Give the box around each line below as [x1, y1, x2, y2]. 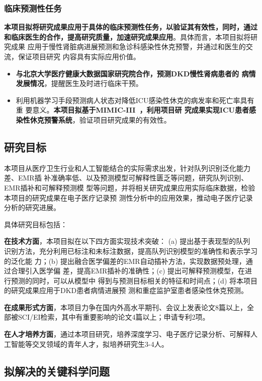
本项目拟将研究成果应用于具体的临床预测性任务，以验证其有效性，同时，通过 [4, 22, 257, 32]
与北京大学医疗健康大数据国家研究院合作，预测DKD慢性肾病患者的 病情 [16, 68, 256, 78]
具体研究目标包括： [4, 219, 67, 229]
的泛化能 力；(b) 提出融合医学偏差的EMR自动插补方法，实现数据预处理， [4, 255, 246, 266]
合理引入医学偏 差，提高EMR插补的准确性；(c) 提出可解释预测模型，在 [11, 265, 245, 276]
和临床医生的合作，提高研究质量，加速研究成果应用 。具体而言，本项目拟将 [4, 31, 250, 42]
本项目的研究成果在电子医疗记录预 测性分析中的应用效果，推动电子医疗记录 [4, 192, 253, 203]
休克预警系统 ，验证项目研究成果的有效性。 [30, 114, 171, 125]
